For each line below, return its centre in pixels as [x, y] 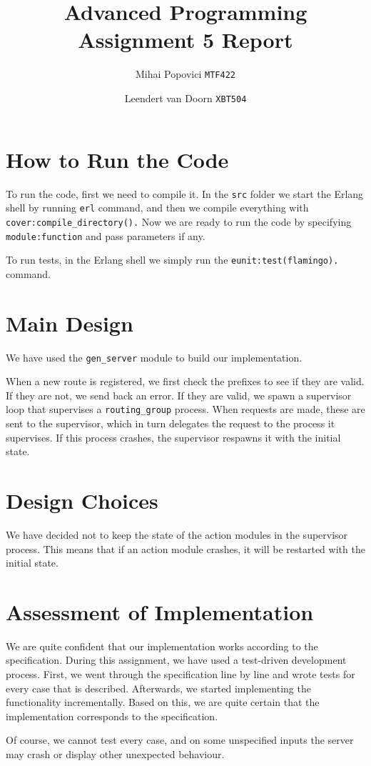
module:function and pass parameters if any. [106, 235]
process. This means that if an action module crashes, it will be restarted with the [185, 548]
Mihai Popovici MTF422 [185, 74]
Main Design [70, 323]
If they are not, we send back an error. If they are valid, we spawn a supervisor [179, 395]
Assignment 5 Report [185, 40]
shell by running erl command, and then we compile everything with [157, 208]
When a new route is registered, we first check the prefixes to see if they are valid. [185, 381]
